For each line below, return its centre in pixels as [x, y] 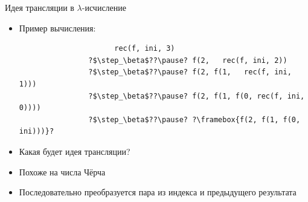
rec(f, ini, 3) [145, 49]
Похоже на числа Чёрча [62, 171]
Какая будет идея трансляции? [75, 151]
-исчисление [104, 7]
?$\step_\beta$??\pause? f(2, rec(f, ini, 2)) [188, 60]
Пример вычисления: [57, 28]
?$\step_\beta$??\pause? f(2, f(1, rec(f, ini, [190, 72]
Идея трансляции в [40, 7]
